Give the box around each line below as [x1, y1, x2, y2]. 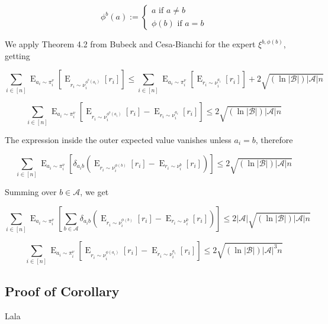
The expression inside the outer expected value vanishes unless [5, 133, 231, 145]
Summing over [5, 185, 57, 197]
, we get [80, 185, 109, 197]
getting [5, 49, 30, 61]
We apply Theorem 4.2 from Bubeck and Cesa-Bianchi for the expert [5, 38, 256, 50]
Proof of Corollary [5, 281, 120, 300]
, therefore [255, 133, 293, 145]
